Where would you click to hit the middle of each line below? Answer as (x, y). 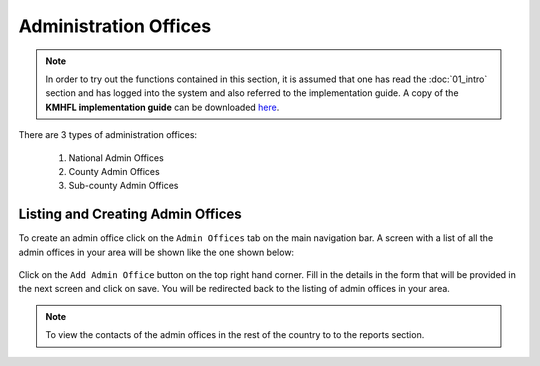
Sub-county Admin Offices (123, 186)
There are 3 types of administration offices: (108, 135)
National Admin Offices (116, 157)
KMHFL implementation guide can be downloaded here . (162, 107)
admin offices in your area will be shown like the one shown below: (156, 252)
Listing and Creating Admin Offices (130, 214)
